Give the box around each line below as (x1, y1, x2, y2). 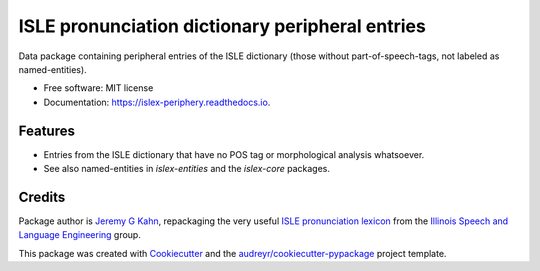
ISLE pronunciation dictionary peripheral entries (18, 15, 427, 37)
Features (18, 122, 75, 139)
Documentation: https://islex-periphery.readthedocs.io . (43, 96, 271, 108)
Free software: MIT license (43, 82, 154, 94)
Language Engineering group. (18, 229, 142, 241)
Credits (18, 188, 66, 205)
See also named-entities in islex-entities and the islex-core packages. (43, 163, 330, 175)
